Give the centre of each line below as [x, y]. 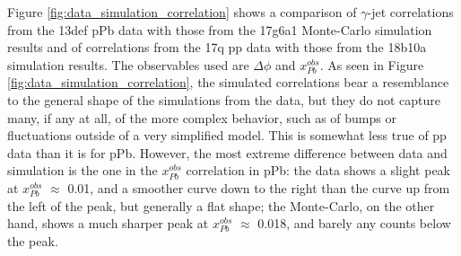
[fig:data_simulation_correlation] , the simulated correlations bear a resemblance [228, 82]
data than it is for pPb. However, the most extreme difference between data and [227, 152]
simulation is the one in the [83, 170]
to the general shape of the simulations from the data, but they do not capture [224, 99]
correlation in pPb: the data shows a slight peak [318, 170]
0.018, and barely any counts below [354, 223]
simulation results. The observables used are [128, 64]
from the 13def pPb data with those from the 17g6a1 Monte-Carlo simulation [220, 29]
